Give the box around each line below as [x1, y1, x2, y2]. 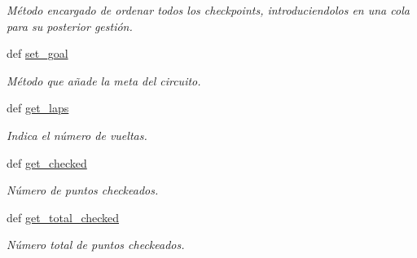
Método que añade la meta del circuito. [7, 72, 201, 89]
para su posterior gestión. [7, 17, 133, 34]
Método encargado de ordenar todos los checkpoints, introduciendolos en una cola [7, 2, 410, 18]
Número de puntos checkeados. [7, 181, 159, 199]
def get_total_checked [7, 208, 120, 225]
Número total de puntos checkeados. [7, 236, 185, 253]
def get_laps [7, 99, 69, 116]
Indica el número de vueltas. [7, 126, 147, 143]
